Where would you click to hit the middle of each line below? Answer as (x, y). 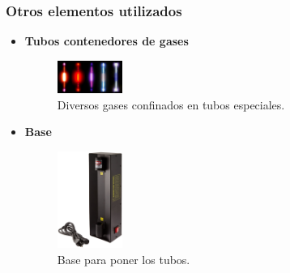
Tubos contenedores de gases (107, 41)
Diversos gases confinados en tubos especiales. (171, 104)
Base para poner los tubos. (124, 259)
